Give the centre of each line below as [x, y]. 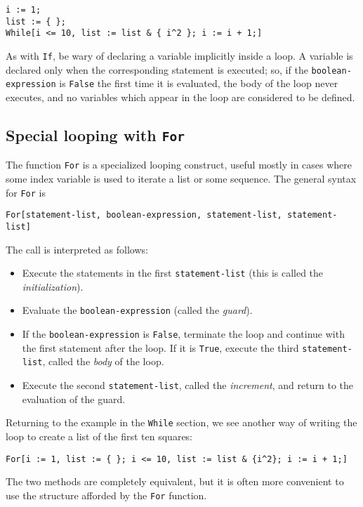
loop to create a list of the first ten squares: [99, 436]
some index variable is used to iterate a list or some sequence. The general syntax [181, 178]
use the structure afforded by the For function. [106, 495]
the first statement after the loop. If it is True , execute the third [160, 347]
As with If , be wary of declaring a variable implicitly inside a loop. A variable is [179, 55]
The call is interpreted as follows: [77, 249]
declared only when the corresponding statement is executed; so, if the [157, 69]
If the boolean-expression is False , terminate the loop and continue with [183, 334]
